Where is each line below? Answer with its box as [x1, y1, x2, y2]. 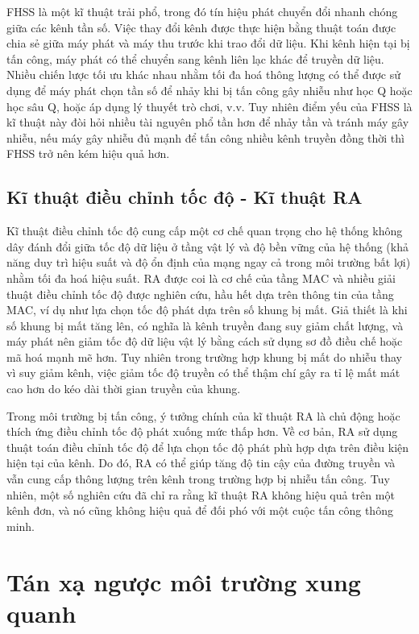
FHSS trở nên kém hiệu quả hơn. [6, 145, 170, 162]
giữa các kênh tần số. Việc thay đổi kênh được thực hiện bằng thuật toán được [6, 19, 396, 35]
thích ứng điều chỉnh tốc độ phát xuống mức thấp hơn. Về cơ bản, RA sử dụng [6, 423, 398, 440]
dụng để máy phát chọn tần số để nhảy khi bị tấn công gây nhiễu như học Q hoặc [6, 81, 413, 98]
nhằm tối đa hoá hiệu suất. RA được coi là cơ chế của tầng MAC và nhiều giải [6, 269, 396, 286]
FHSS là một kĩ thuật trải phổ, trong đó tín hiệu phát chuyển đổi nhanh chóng [6, 3, 398, 19]
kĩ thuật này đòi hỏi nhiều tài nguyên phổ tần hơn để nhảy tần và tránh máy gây [6, 114, 409, 131]
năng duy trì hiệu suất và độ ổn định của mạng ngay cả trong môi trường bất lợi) [6, 254, 411, 271]
